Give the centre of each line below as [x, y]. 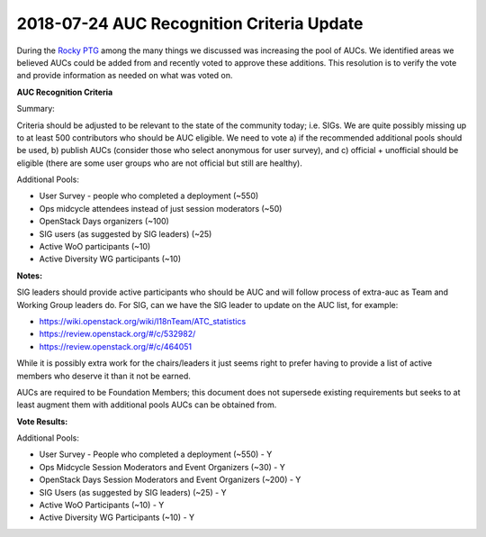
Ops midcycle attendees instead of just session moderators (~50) [161, 208]
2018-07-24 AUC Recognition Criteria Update [190, 23]
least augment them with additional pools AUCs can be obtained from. [147, 405]
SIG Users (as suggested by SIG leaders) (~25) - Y [133, 492]
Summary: [36, 109]
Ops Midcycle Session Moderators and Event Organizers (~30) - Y [162, 467]
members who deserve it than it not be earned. [103, 376]
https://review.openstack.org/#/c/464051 [116, 346]
